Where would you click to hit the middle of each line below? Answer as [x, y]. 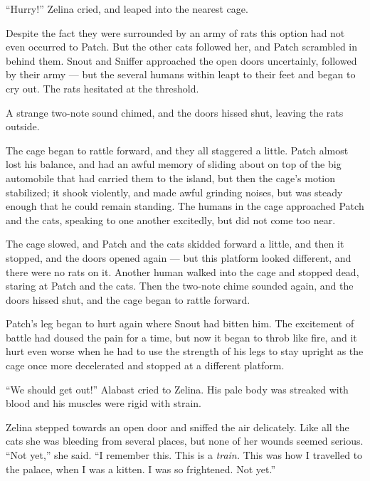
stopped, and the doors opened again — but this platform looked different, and [179, 257]
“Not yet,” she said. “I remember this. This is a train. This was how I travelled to [184, 455]
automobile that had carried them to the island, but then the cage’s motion [171, 178]
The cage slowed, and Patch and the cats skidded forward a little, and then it [175, 244]
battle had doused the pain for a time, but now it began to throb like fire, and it [181, 337]
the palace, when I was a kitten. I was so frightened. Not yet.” [141, 469]
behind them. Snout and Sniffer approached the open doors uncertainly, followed [181, 60]
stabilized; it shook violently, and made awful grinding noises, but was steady [174, 192]
